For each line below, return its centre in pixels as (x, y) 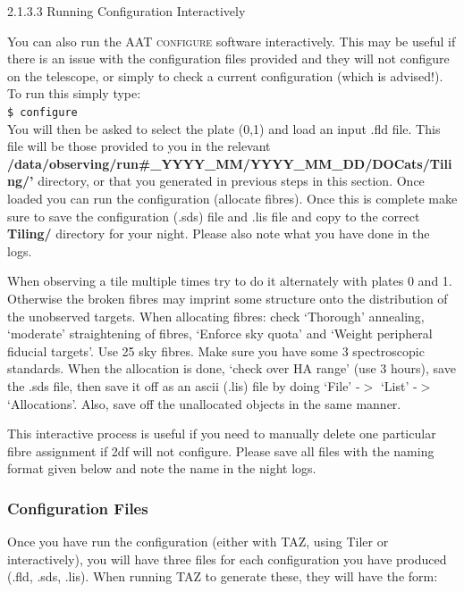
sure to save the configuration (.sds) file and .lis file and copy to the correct (214, 216)
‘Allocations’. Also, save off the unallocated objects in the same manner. (204, 403)
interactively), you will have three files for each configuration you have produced (227, 559)
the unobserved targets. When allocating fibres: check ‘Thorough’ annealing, (216, 316)
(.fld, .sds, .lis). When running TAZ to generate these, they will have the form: (223, 576)
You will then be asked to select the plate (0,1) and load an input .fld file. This (224, 128)
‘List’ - (399, 385)
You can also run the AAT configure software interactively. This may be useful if (232, 41)
